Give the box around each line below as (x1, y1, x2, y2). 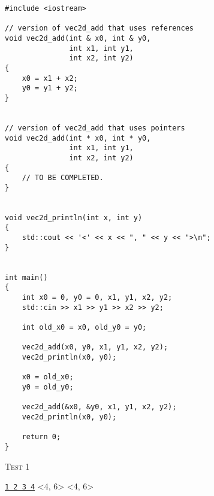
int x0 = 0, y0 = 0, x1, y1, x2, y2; (22, 293, 173, 302)
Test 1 (5, 460, 30, 472)
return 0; (22, 433, 61, 442)
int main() (5, 273, 48, 282)
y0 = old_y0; (22, 382, 74, 391)
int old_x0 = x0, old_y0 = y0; (22, 323, 147, 331)
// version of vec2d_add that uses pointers (5, 123, 185, 132)
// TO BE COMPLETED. (22, 174, 104, 182)
